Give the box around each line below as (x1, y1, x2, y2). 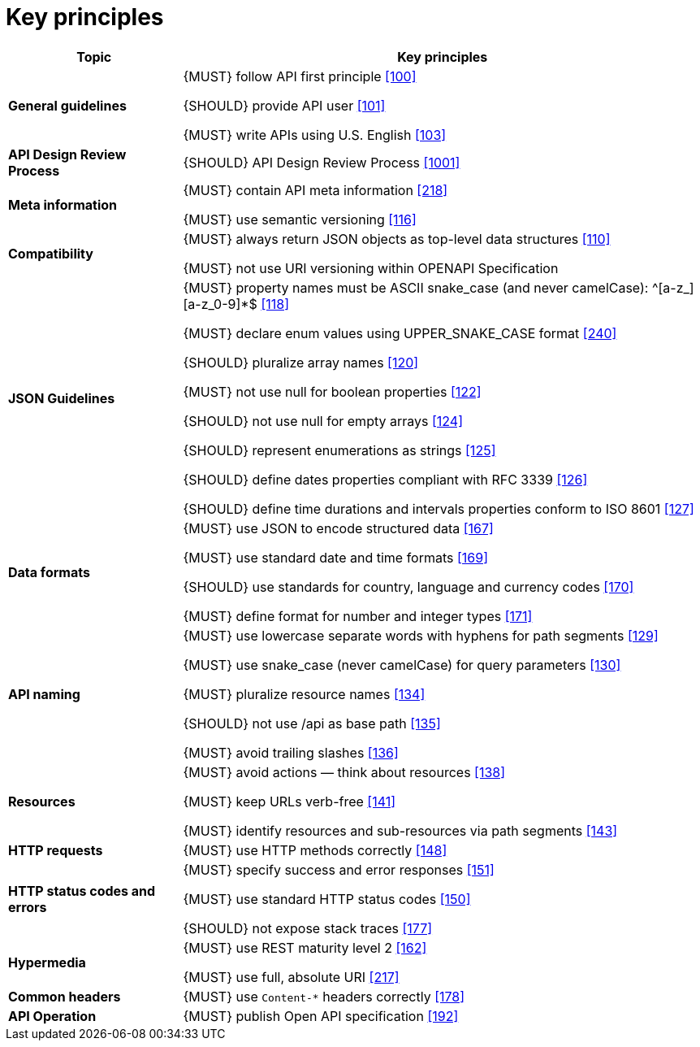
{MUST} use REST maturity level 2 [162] (183, 939, 427, 956)
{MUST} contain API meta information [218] (183, 181, 448, 198)
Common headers (8, 988, 121, 1005)
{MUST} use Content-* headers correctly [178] (183, 988, 465, 1005)
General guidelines (8, 97, 127, 114)
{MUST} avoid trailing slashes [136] (183, 744, 399, 761)
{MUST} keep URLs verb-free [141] (183, 793, 396, 810)
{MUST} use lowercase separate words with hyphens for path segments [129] (183, 627, 659, 644)
